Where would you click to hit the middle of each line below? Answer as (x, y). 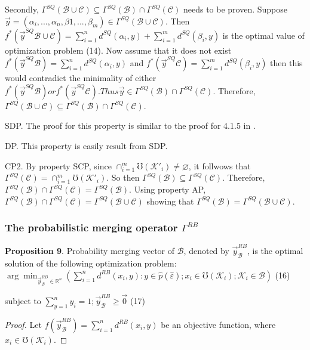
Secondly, (22, 9)
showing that (170, 201)
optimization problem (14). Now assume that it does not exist (118, 50)
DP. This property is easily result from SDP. (86, 145)
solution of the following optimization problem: (91, 263)
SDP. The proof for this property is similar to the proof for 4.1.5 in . (130, 126)
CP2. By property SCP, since (58, 165)
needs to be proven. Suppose (235, 9)
